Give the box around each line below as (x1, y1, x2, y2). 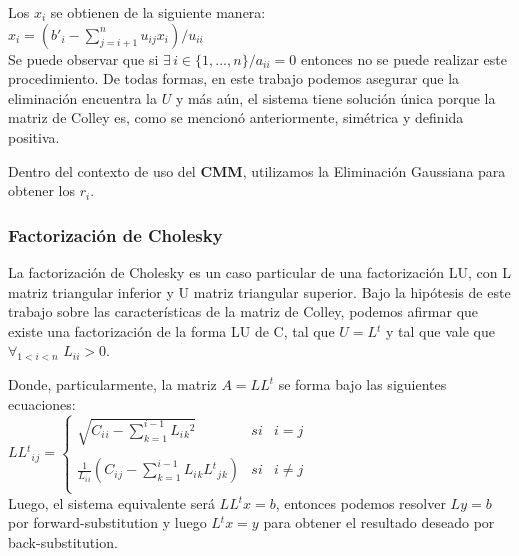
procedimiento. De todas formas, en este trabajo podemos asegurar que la (8, 68, 460, 89)
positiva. (8, 126, 60, 147)
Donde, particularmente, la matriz (8, 374, 217, 395)
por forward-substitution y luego (8, 512, 207, 533)
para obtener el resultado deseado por (263, 512, 495, 533)
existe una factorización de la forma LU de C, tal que (8, 320, 335, 341)
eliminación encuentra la (8, 87, 157, 108)
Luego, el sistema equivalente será (8, 492, 215, 513)
